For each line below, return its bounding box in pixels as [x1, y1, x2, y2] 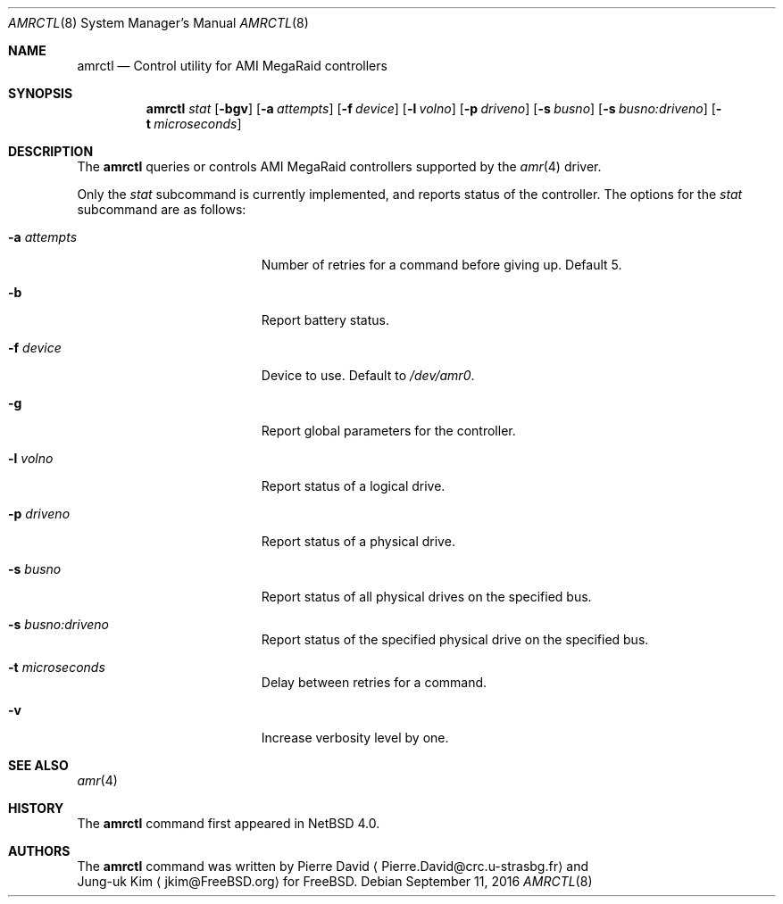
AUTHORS [8, 843, 71, 858]
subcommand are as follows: [77, 202, 246, 217]
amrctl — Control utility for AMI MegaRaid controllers [77, 58, 387, 73]
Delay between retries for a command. [261, 675, 487, 690]
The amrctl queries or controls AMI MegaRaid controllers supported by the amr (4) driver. [77, 159, 602, 174]
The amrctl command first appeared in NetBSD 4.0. [77, 816, 380, 831]
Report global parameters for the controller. [261, 423, 516, 438]
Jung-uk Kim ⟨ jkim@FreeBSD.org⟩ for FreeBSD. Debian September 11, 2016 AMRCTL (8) [77, 874, 593, 889]
